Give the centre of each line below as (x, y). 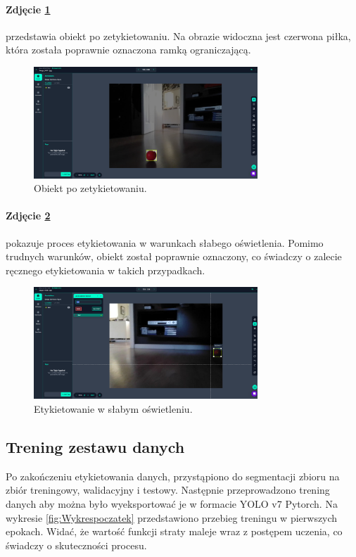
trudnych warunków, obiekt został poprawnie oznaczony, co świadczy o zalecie (174, 256)
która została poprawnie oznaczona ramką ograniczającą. (128, 50)
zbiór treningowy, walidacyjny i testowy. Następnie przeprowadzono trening (168, 490)
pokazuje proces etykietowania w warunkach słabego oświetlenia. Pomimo (165, 242)
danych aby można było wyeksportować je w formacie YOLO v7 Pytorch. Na (172, 504)
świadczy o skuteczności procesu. (76, 545)
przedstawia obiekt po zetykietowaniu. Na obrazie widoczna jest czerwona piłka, (178, 36)
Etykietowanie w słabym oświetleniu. (113, 409)
